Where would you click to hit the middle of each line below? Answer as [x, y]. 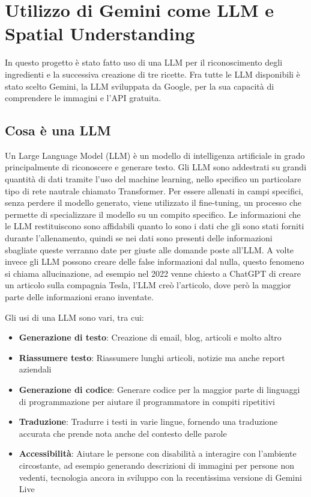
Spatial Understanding [100, 33]
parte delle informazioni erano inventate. [79, 297]
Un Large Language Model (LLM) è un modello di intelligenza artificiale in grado [155, 155]
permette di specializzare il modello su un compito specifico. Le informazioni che [153, 214]
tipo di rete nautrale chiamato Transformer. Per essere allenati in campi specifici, [154, 190]
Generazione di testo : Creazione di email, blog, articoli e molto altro [150, 337]
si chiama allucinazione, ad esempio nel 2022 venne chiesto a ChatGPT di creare [153, 273]
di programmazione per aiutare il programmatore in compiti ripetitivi [147, 401]
